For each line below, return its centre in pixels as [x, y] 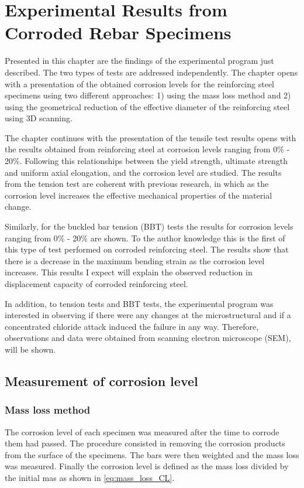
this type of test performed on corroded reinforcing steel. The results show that [147, 249]
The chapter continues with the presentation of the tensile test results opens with [151, 137]
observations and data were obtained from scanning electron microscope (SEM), [148, 338]
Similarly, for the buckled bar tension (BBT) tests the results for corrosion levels [149, 226]
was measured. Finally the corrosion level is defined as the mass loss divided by [147, 466]
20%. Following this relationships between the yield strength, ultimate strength [146, 161]
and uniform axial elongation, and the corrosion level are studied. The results [143, 172]
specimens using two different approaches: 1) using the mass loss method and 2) [148, 95]
